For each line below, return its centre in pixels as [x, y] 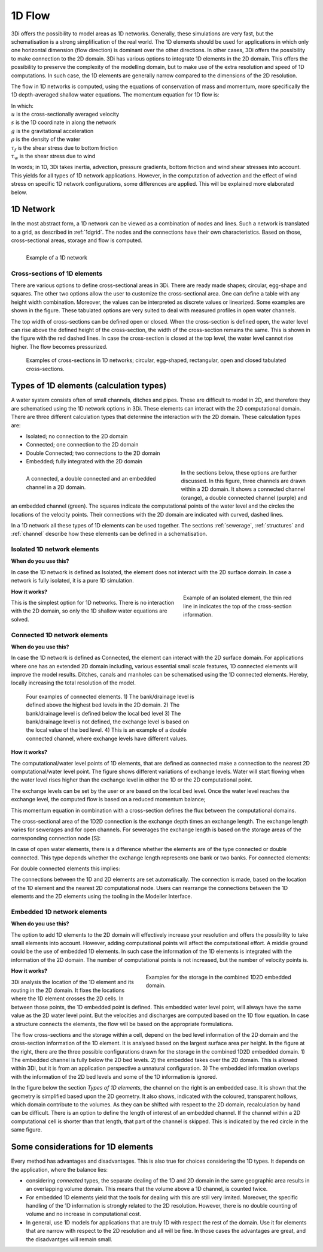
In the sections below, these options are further [239, 472]
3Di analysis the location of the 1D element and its [72, 982]
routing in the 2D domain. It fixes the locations [68, 990]
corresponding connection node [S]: [56, 838]
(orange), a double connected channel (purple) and [244, 497]
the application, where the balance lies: [59, 1169]
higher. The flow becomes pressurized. [59, 346]
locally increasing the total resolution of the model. [74, 683]
